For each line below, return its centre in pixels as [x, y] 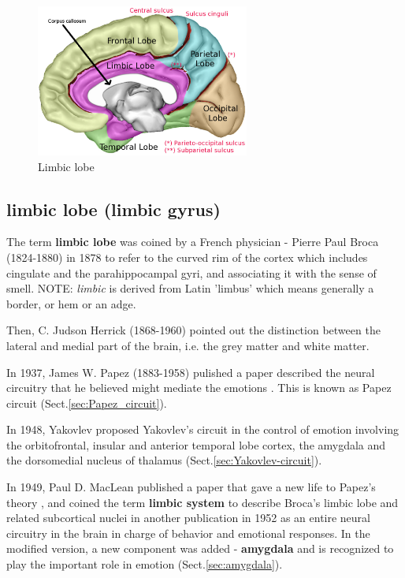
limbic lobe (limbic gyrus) [113, 209]
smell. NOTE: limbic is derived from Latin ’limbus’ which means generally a [190, 288]
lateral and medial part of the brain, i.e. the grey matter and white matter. [188, 345]
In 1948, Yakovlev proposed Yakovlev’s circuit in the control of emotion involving [203, 429]
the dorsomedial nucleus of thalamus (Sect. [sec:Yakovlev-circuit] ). [164, 460]
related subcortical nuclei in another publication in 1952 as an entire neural [188, 518]
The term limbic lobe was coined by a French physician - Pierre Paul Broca [193, 242]
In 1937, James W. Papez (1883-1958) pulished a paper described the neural [191, 372]
